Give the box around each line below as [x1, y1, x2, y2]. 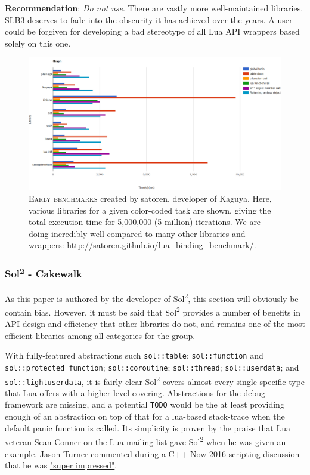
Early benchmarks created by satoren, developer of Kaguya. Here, [29, 192, 272, 204]
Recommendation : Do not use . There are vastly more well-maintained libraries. [5, 2, 303, 14]
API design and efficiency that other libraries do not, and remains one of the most [5, 317, 305, 330]
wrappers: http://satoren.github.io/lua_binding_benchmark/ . [29, 239, 256, 251]
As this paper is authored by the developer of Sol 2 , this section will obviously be [5, 290, 299, 304]
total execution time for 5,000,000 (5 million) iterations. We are [29, 215, 261, 228]
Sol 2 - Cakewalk [5, 264, 82, 281]
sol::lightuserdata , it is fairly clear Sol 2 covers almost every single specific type [5, 373, 305, 387]
